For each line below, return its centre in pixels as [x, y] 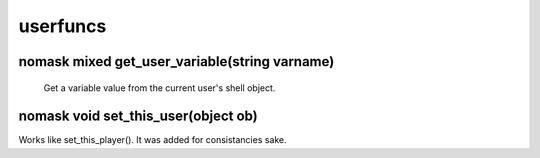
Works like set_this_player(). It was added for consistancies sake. [152, 140]
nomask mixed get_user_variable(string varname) [176, 61]
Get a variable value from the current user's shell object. [159, 87]
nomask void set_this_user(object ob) [138, 116]
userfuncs [62, 26]
